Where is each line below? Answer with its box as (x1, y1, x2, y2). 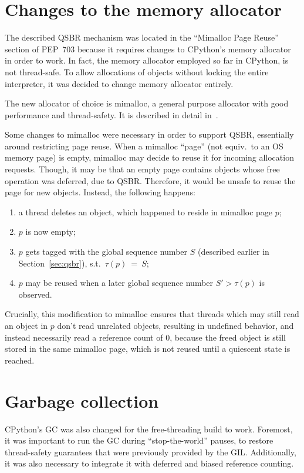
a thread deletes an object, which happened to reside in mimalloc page (18, 205, 273, 218)
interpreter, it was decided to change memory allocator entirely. (5, 77, 234, 89)
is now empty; (25, 225, 76, 238)
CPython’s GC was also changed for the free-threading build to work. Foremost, (5, 422, 293, 435)
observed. (18, 288, 52, 300)
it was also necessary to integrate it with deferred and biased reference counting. (5, 457, 294, 469)
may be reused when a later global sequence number (25, 277, 214, 289)
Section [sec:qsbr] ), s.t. (18, 257, 101, 269)
